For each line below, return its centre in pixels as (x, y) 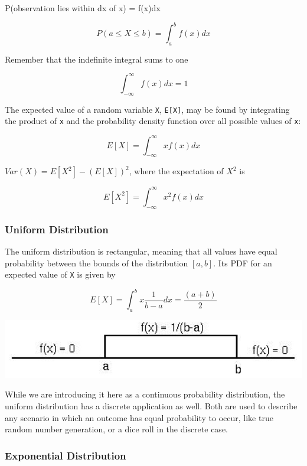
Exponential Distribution (66, 455)
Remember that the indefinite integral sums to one (97, 59)
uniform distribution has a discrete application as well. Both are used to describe (151, 405)
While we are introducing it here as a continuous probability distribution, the (145, 394)
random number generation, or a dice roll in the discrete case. (116, 429)
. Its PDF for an (243, 263)
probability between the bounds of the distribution (97, 263)
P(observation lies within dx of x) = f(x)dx (83, 8)
